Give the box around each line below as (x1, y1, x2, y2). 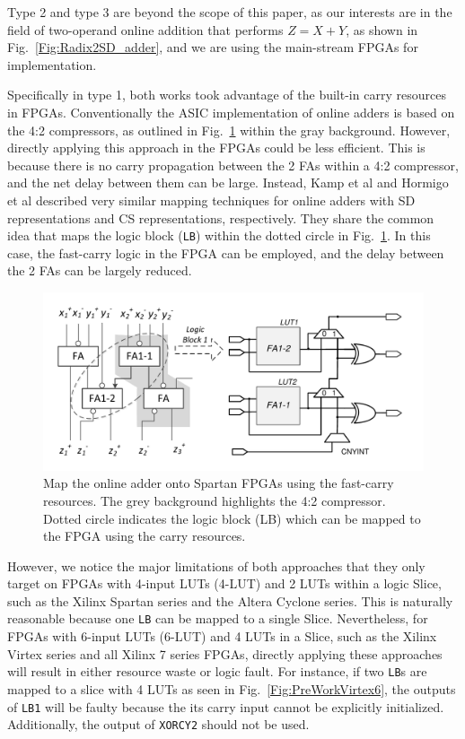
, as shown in (346, 20, 418, 39)
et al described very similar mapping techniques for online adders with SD (7, 190, 416, 209)
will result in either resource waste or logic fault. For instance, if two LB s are (7, 662, 427, 681)
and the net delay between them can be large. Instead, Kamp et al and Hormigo (7, 173, 449, 192)
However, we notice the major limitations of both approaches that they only (7, 556, 426, 575)
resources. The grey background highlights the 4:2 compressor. (43, 491, 386, 509)
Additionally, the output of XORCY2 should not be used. (7, 715, 310, 734)
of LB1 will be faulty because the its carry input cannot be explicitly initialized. (7, 697, 444, 716)
